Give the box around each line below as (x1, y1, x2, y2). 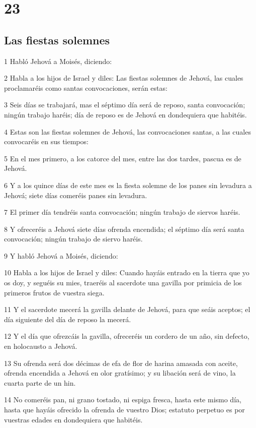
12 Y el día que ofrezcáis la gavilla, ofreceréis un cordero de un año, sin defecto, (4, 331, 249, 341)
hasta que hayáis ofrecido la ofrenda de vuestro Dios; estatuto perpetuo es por (4, 404, 245, 415)
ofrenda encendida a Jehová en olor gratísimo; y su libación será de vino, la (4, 368, 236, 378)
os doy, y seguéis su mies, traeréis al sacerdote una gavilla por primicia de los (4, 277, 242, 288)
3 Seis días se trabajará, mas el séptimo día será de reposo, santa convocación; (4, 99, 245, 110)
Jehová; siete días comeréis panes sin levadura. (4, 190, 147, 200)
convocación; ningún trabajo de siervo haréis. (4, 233, 143, 244)
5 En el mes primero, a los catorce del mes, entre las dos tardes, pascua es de (4, 153, 241, 163)
